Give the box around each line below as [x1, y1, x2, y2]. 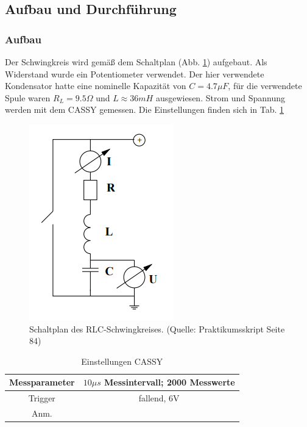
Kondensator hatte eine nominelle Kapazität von [5, 79, 186, 92]
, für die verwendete [228, 79, 302, 92]
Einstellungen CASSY [81, 354, 163, 367]
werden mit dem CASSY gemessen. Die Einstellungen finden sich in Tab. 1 [5, 103, 284, 116]
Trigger [28, 392, 55, 404]
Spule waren [5, 91, 51, 104]
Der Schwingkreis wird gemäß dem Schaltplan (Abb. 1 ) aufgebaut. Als [5, 56, 267, 68]
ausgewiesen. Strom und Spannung [155, 91, 286, 104]
